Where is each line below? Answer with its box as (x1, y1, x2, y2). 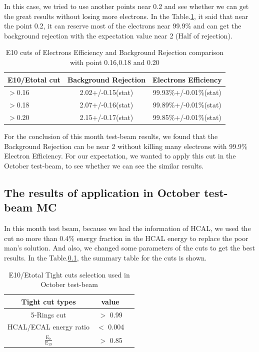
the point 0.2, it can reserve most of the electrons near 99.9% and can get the (4, 20, 241, 31)
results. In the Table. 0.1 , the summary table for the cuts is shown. (4, 252, 207, 262)
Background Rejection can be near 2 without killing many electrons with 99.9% (4, 140, 247, 151)
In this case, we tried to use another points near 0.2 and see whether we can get (4, 1, 249, 11)
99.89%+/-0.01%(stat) (152, 99, 221, 110)
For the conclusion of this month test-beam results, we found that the (4, 131, 218, 141)
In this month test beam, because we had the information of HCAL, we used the (4, 223, 251, 233)
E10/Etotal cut (7, 74, 60, 84)
